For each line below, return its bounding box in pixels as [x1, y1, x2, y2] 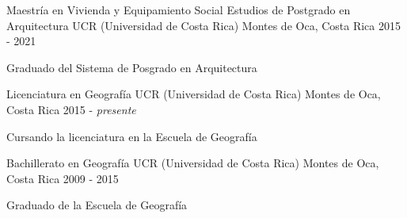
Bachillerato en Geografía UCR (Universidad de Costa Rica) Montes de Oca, [6, 155, 379, 171]
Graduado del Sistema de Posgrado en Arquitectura [6, 59, 257, 75]
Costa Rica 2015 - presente [6, 101, 136, 117]
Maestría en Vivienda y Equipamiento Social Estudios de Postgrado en [6, 2, 351, 17]
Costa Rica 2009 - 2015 [6, 170, 119, 186]
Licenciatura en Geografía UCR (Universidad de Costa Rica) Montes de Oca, [6, 86, 381, 102]
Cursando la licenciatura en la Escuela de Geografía [6, 128, 257, 144]
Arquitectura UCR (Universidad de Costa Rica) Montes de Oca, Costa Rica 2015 [6, 17, 401, 33]
